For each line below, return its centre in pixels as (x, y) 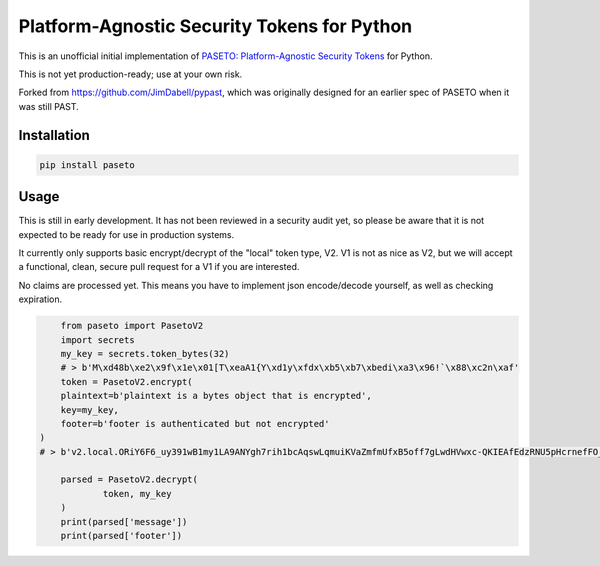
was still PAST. (48, 106)
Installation (54, 135)
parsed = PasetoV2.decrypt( (129, 479)
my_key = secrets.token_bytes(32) (145, 353)
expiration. (40, 299)
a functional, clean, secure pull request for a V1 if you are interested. (159, 267)
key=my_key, (90, 409)
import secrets (97, 339)
